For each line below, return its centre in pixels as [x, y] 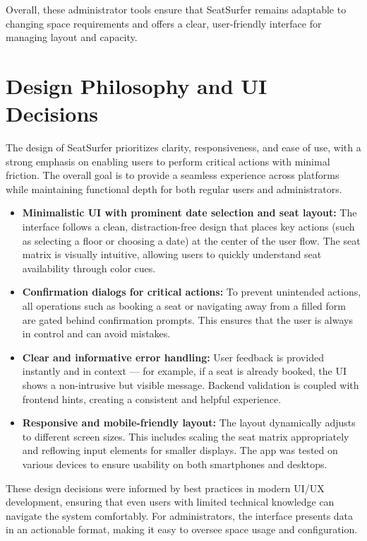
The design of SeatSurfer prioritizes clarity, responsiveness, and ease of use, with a [183, 147]
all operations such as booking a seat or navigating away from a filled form [184, 306]
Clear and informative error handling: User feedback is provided [173, 357]
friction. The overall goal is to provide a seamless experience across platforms [173, 175]
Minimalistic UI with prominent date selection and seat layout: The [189, 213]
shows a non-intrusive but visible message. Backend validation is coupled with [191, 385]
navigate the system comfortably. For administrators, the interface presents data [180, 515]
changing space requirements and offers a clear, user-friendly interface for [164, 23]
